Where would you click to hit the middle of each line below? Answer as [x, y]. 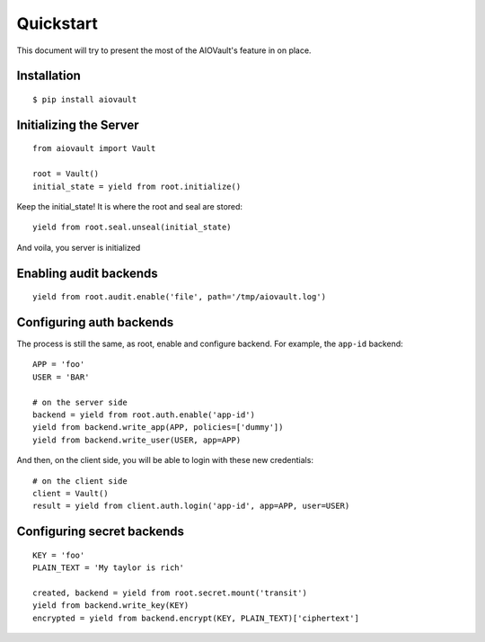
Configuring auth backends [95, 322]
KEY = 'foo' [59, 555]
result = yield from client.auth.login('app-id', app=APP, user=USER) [191, 506]
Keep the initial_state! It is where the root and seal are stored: [129, 206]
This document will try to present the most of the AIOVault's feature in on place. [164, 50]
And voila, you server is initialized [79, 247]
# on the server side [80, 402]
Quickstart [57, 23]
